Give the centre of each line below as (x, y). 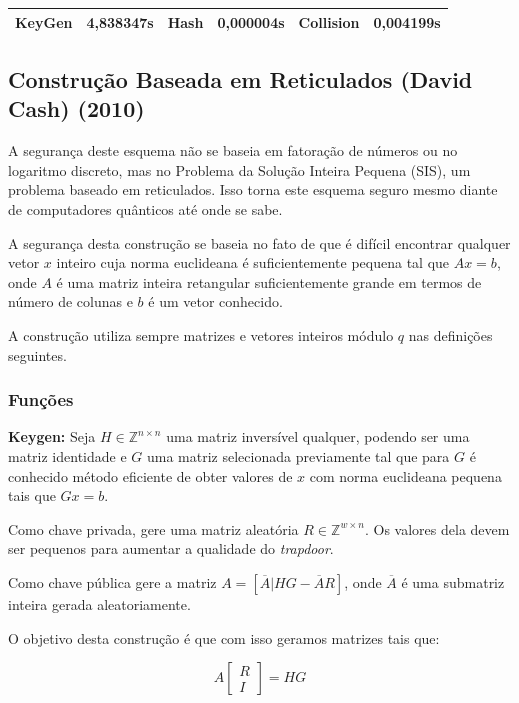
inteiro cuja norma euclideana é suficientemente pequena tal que (253, 262)
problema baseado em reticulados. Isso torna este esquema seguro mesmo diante (253, 189)
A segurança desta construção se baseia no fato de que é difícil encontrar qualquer (259, 242)
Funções (41, 399)
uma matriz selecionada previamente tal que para (298, 455)
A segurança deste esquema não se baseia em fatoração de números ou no (233, 150)
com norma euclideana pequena (405, 475)
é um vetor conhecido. (215, 301)
